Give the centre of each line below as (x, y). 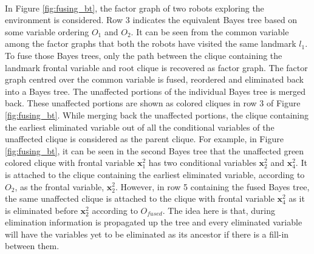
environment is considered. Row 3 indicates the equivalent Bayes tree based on (151, 20)
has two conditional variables (202, 163)
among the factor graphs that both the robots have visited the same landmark (151, 43)
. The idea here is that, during (219, 210)
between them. (32, 246)
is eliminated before (41, 210)
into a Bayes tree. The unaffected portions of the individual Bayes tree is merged (155, 91)
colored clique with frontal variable (70, 163)
